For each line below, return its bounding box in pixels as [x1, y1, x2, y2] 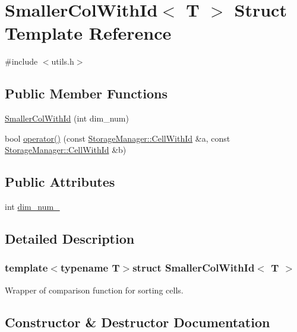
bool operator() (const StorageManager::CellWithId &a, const [5, 132, 230, 144]
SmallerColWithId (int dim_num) [5, 112, 129, 124]
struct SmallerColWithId [132, 260, 255, 275]
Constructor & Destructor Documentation [5, 312, 270, 331]
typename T [60, 260, 120, 275]
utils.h [51, 55, 74, 68]
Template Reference [5, 21, 172, 45]
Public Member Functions [5, 84, 168, 103]
